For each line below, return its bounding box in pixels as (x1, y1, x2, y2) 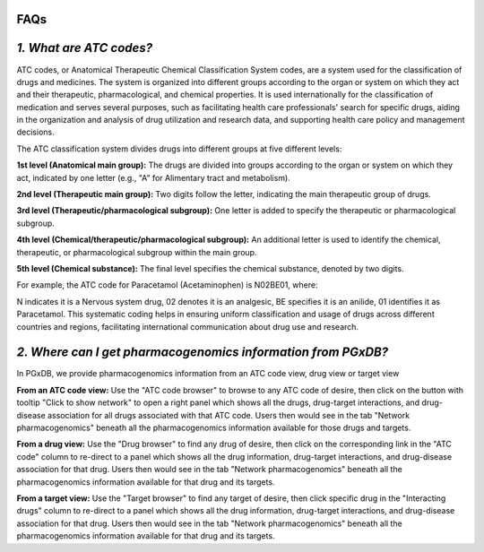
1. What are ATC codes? (16, 40, 152, 56)
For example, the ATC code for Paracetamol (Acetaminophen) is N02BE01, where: (16, 280, 318, 290)
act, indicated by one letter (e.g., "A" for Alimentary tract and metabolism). (16, 172, 290, 183)
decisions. (16, 126, 55, 138)
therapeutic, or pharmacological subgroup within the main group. (16, 246, 257, 257)
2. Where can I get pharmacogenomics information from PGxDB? (16, 345, 389, 360)
